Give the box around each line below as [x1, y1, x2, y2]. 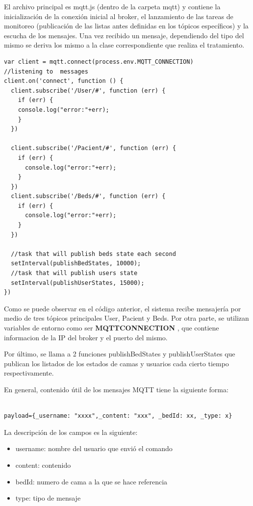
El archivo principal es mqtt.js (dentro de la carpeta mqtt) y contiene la [4, 1, 221, 11]
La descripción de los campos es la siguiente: [4, 427, 138, 437]
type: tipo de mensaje [15, 493, 81, 503]
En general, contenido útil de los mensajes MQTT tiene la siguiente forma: [4, 384, 228, 394]
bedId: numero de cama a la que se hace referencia [15, 476, 168, 486]
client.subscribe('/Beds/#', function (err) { [11, 193, 166, 200]
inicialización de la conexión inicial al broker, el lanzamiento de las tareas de [4, 11, 233, 21]
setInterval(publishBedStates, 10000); [11, 260, 141, 267]
